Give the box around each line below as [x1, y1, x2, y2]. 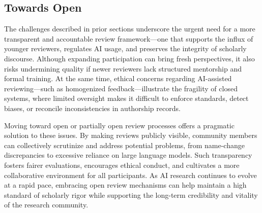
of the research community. [4, 199, 89, 210]
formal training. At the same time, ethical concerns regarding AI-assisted [4, 73, 232, 84]
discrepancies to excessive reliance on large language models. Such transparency [4, 150, 252, 160]
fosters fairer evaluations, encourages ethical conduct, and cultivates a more [4, 159, 240, 170]
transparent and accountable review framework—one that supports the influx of [4, 33, 253, 44]
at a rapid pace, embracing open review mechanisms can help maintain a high [4, 180, 247, 190]
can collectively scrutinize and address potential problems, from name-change [4, 139, 245, 150]
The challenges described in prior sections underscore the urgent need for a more [4, 23, 255, 34]
